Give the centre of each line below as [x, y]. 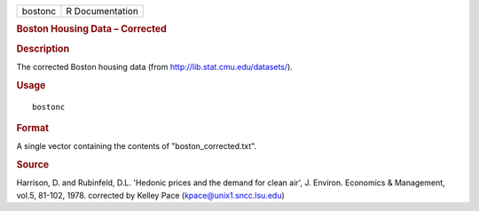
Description [43, 49]
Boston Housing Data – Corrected [92, 29]
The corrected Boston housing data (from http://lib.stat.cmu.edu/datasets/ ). [154, 66]
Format [32, 128]
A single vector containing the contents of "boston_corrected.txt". [137, 146]
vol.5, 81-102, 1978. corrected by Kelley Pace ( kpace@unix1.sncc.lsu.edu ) [151, 195]
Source [33, 165]
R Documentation [102, 11]
